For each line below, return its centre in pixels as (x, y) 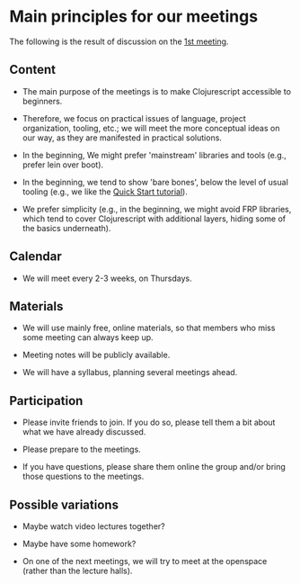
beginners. (42, 101)
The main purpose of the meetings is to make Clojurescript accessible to (157, 91)
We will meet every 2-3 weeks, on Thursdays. (107, 278)
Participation (46, 401)
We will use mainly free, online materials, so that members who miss (149, 328)
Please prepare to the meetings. (81, 449)
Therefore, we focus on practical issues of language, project (134, 118)
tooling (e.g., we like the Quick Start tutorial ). (105, 192)
